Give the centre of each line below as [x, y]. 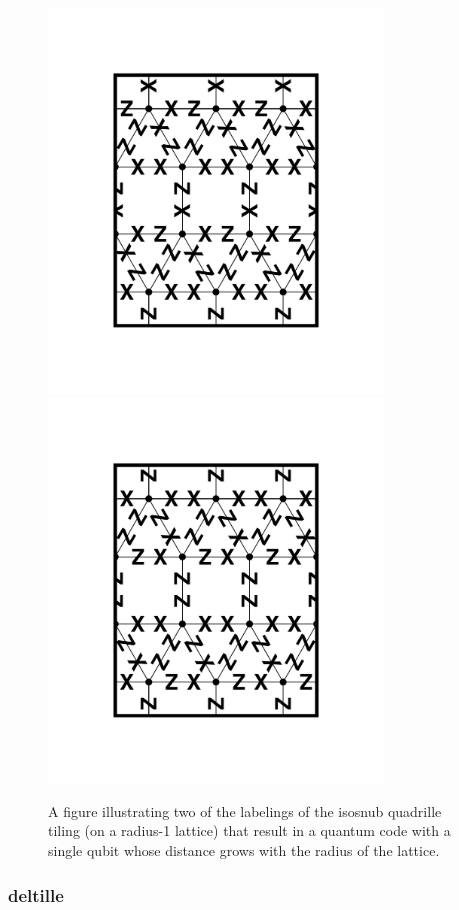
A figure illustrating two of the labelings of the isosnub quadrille [245, 810]
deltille [36, 894]
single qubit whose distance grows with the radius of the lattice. [244, 850]
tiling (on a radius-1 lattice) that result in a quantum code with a [249, 830]
